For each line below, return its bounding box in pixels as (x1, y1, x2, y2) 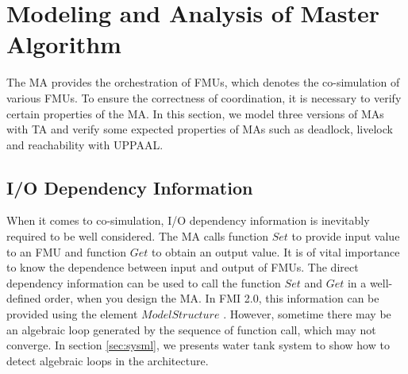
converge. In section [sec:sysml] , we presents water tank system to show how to (6, 337, 390, 353)
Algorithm (6, 28, 121, 60)
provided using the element (6, 306, 138, 322)
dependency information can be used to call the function (6, 274, 281, 291)
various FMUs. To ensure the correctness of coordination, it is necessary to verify (6, 89, 402, 106)
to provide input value (291, 228, 400, 245)
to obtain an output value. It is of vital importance (152, 243, 400, 260)
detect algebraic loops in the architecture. (6, 352, 209, 368)
